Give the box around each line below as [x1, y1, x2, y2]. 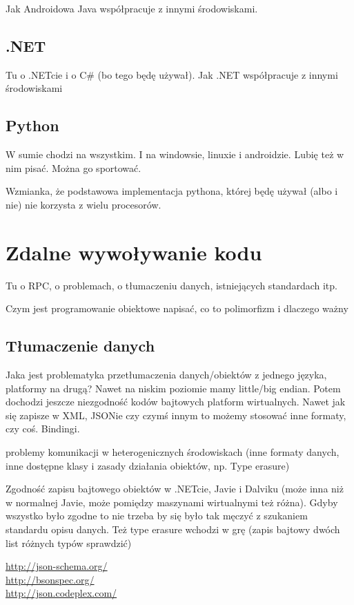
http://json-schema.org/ [6, 559, 108, 573]
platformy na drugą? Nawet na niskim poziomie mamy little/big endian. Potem [6, 381, 341, 395]
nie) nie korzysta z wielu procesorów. [6, 197, 161, 211]
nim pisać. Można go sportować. [6, 160, 141, 175]
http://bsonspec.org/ [6, 572, 95, 586]
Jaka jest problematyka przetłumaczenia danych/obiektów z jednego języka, [6, 367, 327, 382]
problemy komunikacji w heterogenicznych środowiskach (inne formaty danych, [6, 445, 340, 459]
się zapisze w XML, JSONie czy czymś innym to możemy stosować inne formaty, [6, 407, 346, 422]
